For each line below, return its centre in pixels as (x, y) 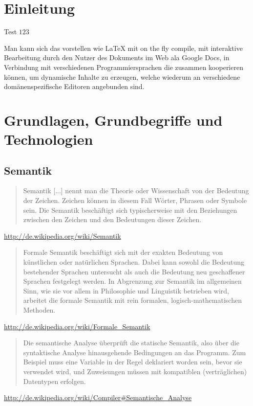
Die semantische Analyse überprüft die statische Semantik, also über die (131, 343)
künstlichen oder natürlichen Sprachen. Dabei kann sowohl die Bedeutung (134, 262)
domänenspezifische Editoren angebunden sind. (74, 86)
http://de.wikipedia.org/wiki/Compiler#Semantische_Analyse (98, 397)
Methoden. (39, 309)
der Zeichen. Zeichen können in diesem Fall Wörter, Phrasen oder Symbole (135, 200)
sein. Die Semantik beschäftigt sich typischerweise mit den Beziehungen (130, 210)
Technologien (49, 139)
